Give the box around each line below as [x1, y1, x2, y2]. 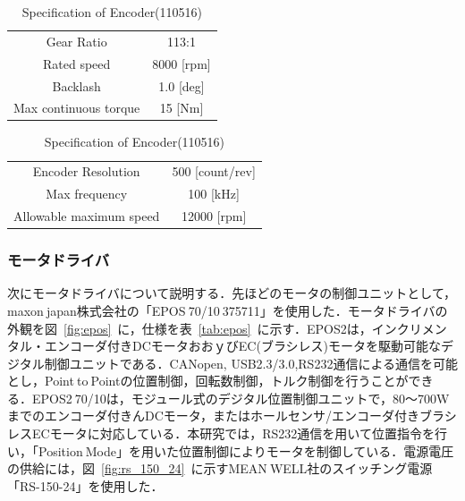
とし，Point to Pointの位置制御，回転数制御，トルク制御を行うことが [7, 371, 409, 390]
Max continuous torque [13, 98, 140, 117]
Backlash [52, 76, 101, 95]
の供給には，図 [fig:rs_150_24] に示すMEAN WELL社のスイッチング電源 [7, 459, 433, 478]
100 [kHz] [188, 184, 240, 203]
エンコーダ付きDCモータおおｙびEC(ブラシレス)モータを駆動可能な [44, 336, 442, 355]
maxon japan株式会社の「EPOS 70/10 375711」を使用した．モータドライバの [7, 301, 448, 319]
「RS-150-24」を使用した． [7, 476, 164, 495]
